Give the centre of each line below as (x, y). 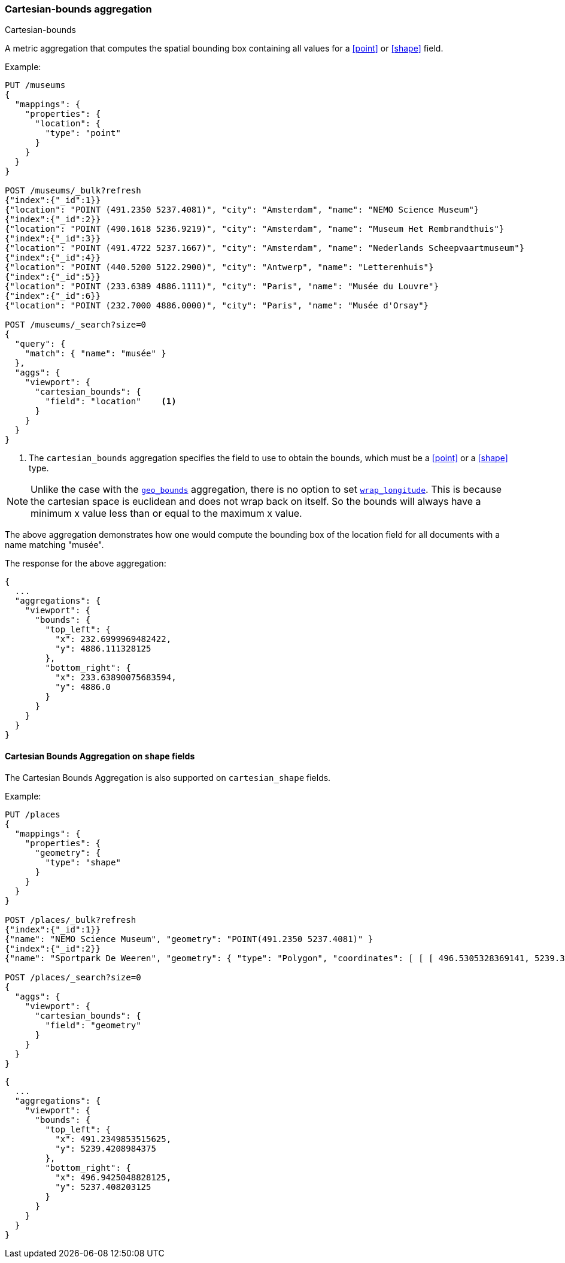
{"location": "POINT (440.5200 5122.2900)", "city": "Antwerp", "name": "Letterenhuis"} (219, 267)
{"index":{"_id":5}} (53, 277)
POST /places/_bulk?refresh (71, 920)
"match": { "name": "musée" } (95, 354)
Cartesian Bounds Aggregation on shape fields (100, 756)
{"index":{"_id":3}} (53, 239)
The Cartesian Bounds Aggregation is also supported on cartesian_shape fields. (168, 777)
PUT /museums (35, 85)
